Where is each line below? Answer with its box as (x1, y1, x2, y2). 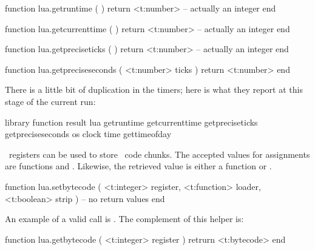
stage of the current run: (5, 95, 96, 107)
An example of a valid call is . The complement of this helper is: (5, 212, 244, 225)
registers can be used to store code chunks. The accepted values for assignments (8, 147, 310, 160)
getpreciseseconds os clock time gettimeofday (5, 127, 172, 140)
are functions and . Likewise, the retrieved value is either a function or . (5, 160, 272, 172)
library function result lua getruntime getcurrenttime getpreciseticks (5, 115, 258, 128)
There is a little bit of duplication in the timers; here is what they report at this (5, 83, 303, 96)
